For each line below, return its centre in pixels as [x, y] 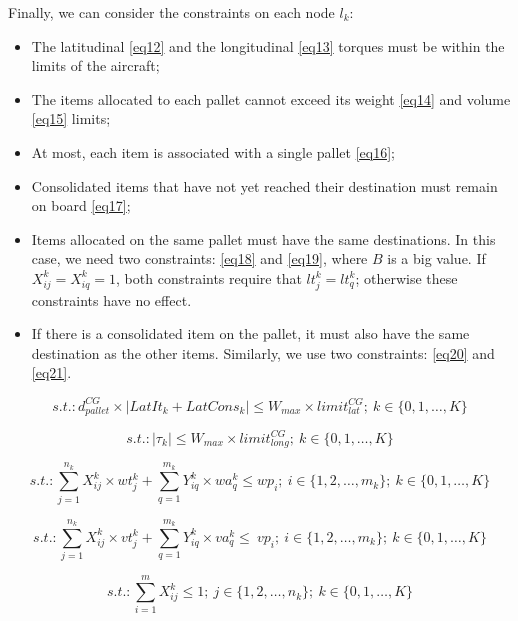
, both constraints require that [209, 277]
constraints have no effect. [111, 299]
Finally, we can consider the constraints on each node [171, 12]
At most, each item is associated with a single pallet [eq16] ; [213, 151]
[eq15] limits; [71, 118]
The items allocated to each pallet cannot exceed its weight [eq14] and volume [271, 98]
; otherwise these [406, 277]
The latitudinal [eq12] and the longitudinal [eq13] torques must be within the [268, 45]
